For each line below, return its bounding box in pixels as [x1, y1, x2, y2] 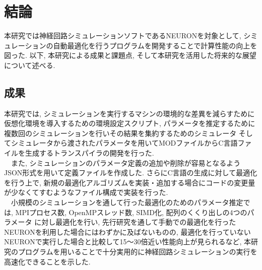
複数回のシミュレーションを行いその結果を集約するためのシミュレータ [4, 127, 237, 138]
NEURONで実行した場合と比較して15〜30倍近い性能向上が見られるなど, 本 [4, 236, 251, 247]
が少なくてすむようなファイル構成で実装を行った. [4, 187, 168, 197]
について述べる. [4, 59, 55, 70]
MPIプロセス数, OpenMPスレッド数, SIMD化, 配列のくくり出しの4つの [15, 207, 247, 217]
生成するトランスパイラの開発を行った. [25, 148, 154, 158]
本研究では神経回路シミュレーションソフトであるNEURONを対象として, [4, 30, 241, 41]
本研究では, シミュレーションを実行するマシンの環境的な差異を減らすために [4, 108, 255, 118]
